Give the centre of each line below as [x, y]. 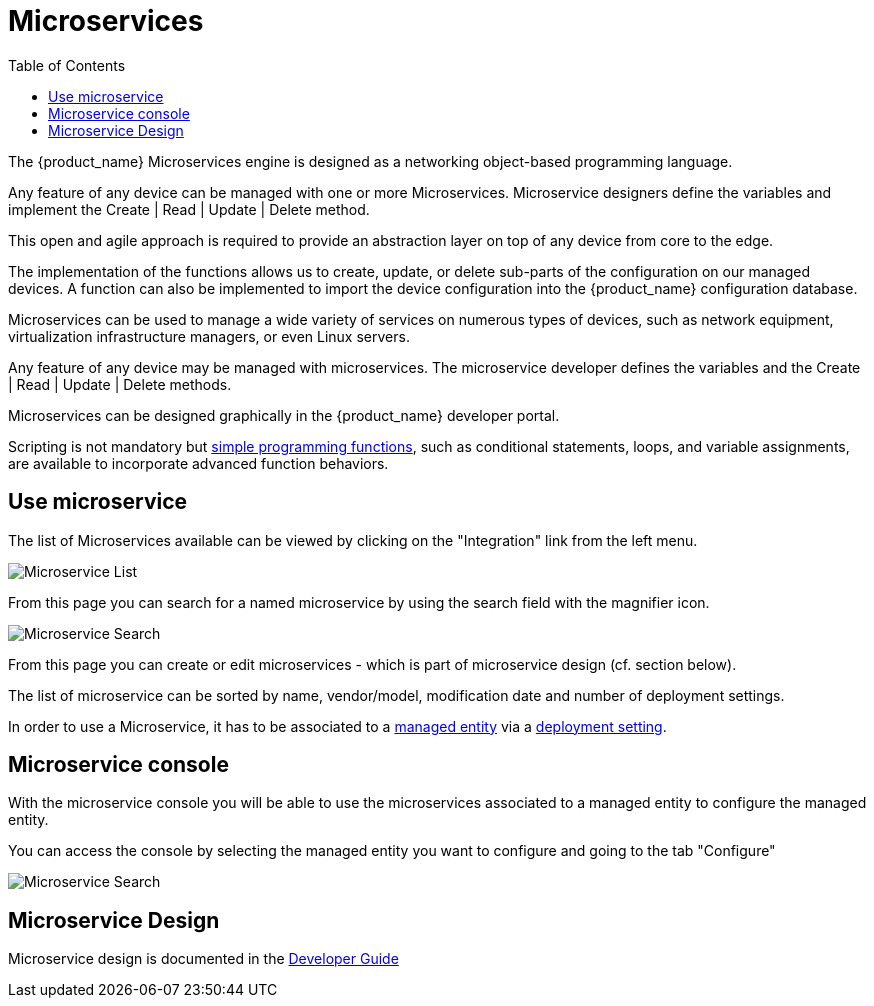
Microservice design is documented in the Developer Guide [203, 959]
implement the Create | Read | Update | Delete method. [189, 209]
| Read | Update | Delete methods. [120, 384]
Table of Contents [67, 65]
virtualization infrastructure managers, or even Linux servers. [209, 336]
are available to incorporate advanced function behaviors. [198, 463]
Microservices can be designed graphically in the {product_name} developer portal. [284, 415]
